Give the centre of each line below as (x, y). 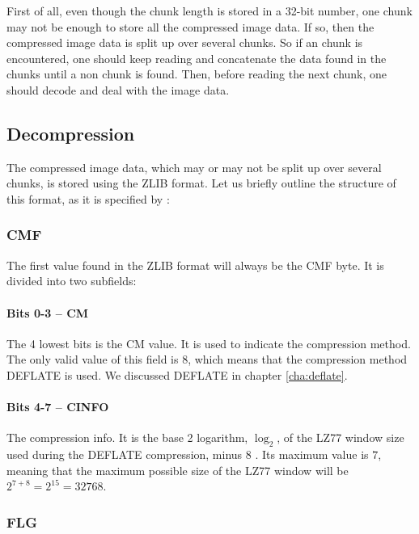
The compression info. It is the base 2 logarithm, (127, 437)
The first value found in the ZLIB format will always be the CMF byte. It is (195, 265)
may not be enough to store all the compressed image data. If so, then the (190, 26)
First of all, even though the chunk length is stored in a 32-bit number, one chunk (209, 11)
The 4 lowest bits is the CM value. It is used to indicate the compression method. (209, 343)
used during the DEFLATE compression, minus (125, 454)
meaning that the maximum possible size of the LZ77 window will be (178, 470)
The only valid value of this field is (93, 359)
